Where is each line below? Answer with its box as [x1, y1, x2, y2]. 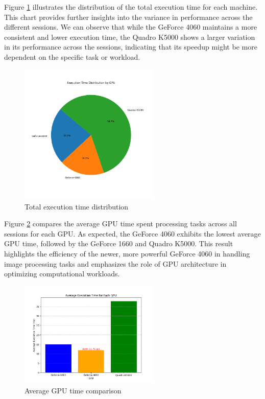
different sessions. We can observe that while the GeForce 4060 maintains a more [4, 21, 257, 32]
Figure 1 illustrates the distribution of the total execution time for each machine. [4, 2, 258, 12]
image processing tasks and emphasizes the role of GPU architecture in [4, 258, 227, 269]
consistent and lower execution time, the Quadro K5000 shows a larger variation [4, 31, 255, 42]
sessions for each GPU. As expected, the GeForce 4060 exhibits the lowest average [4, 228, 261, 239]
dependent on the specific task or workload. [4, 51, 140, 62]
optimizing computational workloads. [4, 268, 120, 279]
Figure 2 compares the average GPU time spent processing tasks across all [4, 218, 237, 229]
